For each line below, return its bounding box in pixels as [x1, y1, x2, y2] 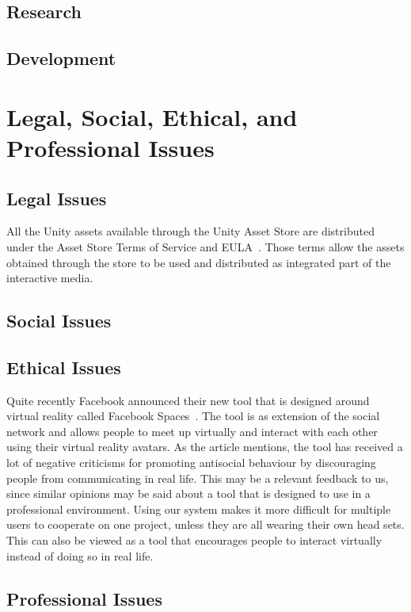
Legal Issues [6, 186, 107, 210]
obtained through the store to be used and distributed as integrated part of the [6, 254, 391, 270]
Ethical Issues [6, 354, 121, 379]
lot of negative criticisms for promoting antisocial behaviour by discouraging [6, 454, 376, 471]
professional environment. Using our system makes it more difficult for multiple [6, 500, 391, 517]
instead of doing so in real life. [6, 547, 154, 564]
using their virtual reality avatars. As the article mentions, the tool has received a [6, 438, 403, 455]
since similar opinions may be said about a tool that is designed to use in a [6, 485, 371, 502]
